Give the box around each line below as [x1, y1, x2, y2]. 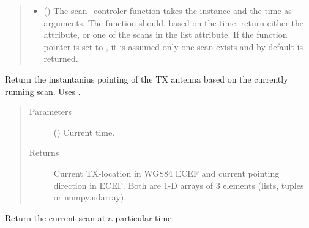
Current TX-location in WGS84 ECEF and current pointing [53, 166, 280, 179]
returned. [43, 52, 78, 65]
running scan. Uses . [5, 84, 81, 97]
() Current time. [53, 125, 115, 138]
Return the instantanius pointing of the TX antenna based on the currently [5, 72, 288, 85]
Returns [29, 146, 59, 159]
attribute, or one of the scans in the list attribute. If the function [43, 28, 288, 41]
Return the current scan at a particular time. [5, 211, 174, 224]
